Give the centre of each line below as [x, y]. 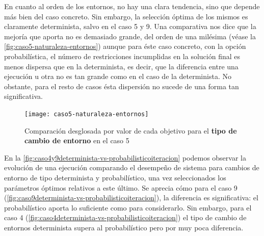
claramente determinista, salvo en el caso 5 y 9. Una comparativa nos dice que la [130, 26]
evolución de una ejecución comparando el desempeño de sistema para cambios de [132, 167]
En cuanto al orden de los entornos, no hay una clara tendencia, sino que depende [132, 6]
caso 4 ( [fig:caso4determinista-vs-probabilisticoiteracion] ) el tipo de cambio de [125, 217]
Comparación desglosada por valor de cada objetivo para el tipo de [131, 130]
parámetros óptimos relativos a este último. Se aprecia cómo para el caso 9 [121, 187]
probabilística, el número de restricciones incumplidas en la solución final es [122, 56]
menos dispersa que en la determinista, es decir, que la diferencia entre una [121, 66]
